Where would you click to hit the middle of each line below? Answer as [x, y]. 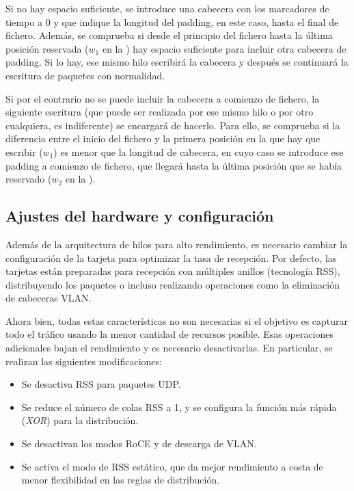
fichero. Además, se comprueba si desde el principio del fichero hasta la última [169, 35]
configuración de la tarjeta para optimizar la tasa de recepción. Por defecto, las [171, 257]
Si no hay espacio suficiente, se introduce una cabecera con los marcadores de [167, 8]
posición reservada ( [47, 48]
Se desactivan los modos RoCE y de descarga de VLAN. [139, 443]
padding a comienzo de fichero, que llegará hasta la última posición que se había [174, 165]
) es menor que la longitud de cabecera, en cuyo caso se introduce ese [199, 151]
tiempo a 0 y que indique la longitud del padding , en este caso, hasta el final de [172, 22]
